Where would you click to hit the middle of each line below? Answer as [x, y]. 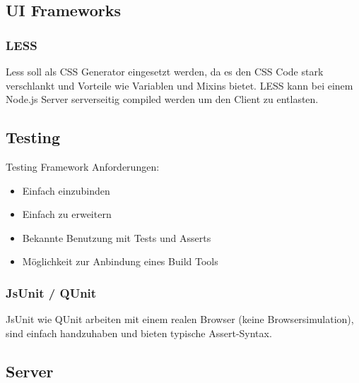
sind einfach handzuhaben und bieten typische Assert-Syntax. [139, 333]
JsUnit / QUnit [51, 292]
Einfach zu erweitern [67, 214]
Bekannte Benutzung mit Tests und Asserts [117, 237]
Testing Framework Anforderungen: [83, 166]
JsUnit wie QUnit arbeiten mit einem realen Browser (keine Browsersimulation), [180, 319]
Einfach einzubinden [66, 190]
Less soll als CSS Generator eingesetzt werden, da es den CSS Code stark [165, 71]
